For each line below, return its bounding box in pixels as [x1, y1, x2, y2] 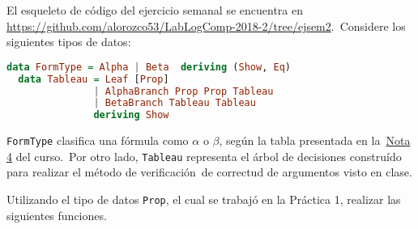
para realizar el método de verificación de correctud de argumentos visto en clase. [6, 163, 412, 180]
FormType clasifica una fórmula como [6, 132, 189, 149]
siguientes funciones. [6, 206, 107, 223]
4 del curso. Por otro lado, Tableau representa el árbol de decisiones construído [6, 147, 402, 164]
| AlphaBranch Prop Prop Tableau [93, 85, 274, 97]
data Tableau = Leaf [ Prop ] [18, 73, 169, 85]
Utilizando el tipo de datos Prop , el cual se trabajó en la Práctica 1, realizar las [6, 191, 401, 208]
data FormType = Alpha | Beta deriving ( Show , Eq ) [6, 61, 291, 73]
